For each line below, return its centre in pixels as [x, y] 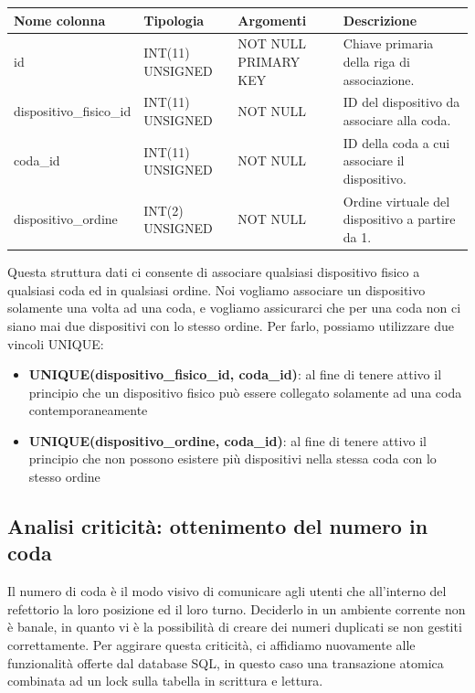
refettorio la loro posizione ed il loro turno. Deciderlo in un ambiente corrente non [237, 608]
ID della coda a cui [396, 142]
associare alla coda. [397, 119]
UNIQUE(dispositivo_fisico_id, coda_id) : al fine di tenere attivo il [235, 374]
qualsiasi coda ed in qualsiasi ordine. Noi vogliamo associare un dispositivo [216, 289]
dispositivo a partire [399, 219]
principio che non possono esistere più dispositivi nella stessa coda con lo [232, 458]
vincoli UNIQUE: [56, 343]
